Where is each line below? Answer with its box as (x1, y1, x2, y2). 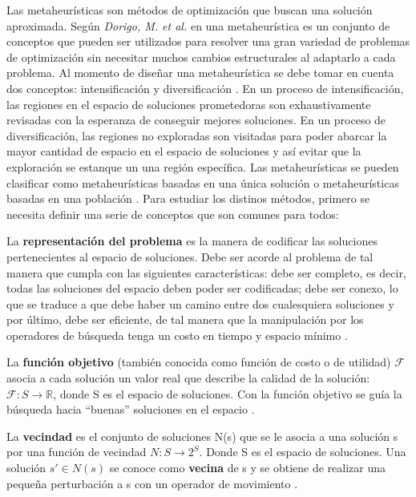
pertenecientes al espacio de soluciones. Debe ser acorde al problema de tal (6, 248, 374, 265)
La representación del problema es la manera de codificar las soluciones (6, 232, 378, 249)
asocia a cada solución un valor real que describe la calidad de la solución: (6, 370, 370, 386)
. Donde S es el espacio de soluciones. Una (199, 443, 406, 460)
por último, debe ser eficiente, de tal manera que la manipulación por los (6, 311, 364, 328)
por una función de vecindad (6, 443, 147, 460)
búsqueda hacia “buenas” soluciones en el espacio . (6, 401, 255, 418)
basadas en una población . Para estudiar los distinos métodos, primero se (6, 190, 370, 207)
